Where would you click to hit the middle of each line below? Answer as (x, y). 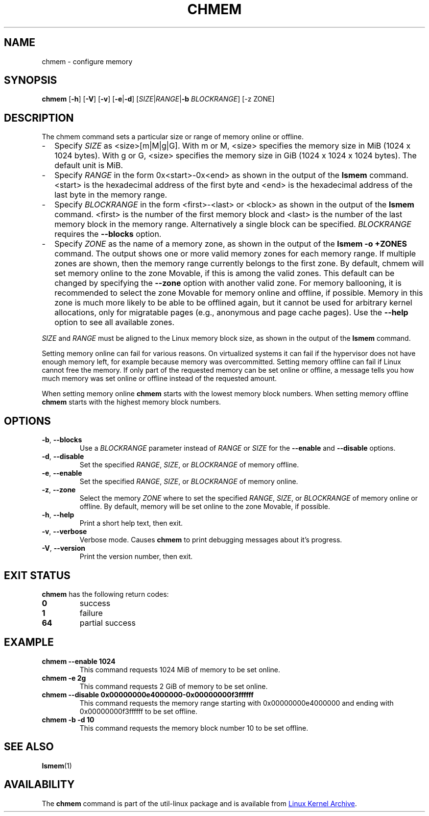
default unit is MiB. (89, 166)
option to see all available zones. (115, 322)
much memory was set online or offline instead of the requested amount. (159, 379)
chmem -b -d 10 (68, 719)
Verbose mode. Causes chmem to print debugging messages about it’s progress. (211, 540)
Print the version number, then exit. (136, 557)
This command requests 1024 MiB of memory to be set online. (180, 669)
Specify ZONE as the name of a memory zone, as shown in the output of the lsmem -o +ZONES (231, 244)
